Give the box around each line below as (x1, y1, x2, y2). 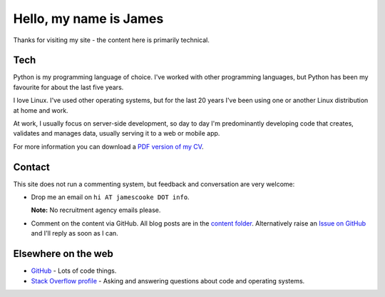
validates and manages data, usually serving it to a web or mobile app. (13, 129, 220, 138)
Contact (13, 161, 50, 173)
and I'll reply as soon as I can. (31, 229, 119, 238)
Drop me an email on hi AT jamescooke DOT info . (31, 193, 190, 201)
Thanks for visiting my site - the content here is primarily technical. (13, 36, 210, 44)
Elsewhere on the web (13, 248, 113, 260)
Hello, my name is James (13, 11, 164, 26)
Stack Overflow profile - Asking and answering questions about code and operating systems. (31, 276, 305, 285)
